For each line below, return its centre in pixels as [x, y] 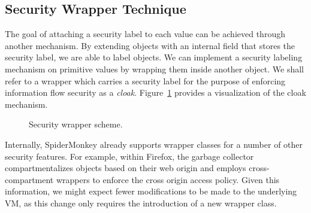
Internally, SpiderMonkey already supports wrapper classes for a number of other [154, 144]
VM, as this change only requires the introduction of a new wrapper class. [141, 203]
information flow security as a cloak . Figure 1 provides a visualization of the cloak [155, 92]
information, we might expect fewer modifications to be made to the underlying [151, 191]
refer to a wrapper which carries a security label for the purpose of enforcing [145, 80]
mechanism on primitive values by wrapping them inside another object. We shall [154, 69]
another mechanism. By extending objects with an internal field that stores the [150, 45]
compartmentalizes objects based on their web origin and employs [126, 168]
